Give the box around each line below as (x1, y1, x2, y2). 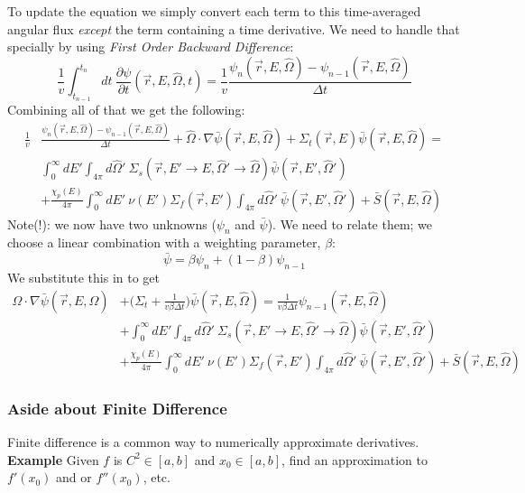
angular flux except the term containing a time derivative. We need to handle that (7, 19, 460, 38)
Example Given (7, 450, 99, 469)
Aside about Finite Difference (7, 396, 227, 419)
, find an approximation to (281, 450, 428, 469)
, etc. (143, 468, 170, 487)
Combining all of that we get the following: (7, 100, 245, 119)
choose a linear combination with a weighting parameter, (7, 233, 321, 252)
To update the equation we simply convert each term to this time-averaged (7, 2, 421, 20)
